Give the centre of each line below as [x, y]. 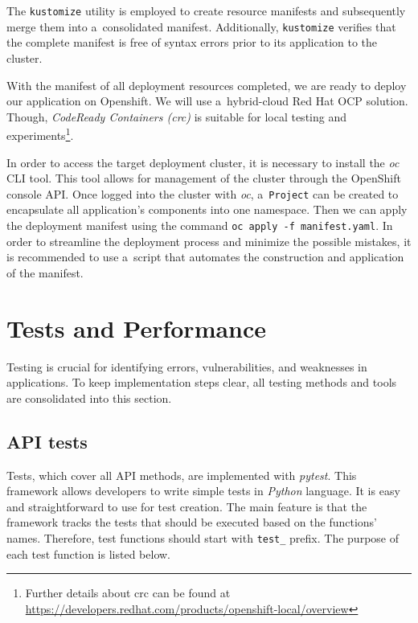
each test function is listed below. [88, 553]
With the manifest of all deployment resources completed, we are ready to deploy [207, 85]
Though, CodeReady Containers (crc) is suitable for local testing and [176, 116]
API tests [47, 441]
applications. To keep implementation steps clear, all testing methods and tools [202, 382]
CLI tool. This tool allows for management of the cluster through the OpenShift [204, 178]
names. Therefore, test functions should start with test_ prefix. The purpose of [203, 537]
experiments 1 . [40, 134]
